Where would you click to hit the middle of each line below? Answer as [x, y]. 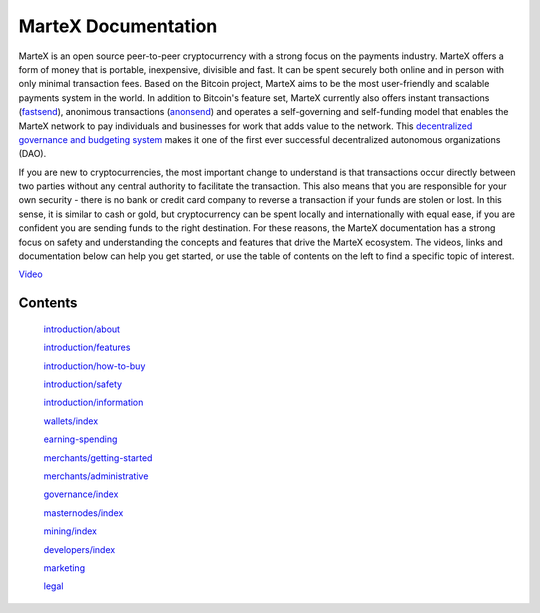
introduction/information [93, 402]
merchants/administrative [96, 476]
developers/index [79, 549]
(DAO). [32, 154]
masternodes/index [83, 512]
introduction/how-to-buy [94, 366]
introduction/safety [83, 384]
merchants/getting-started [98, 457]
